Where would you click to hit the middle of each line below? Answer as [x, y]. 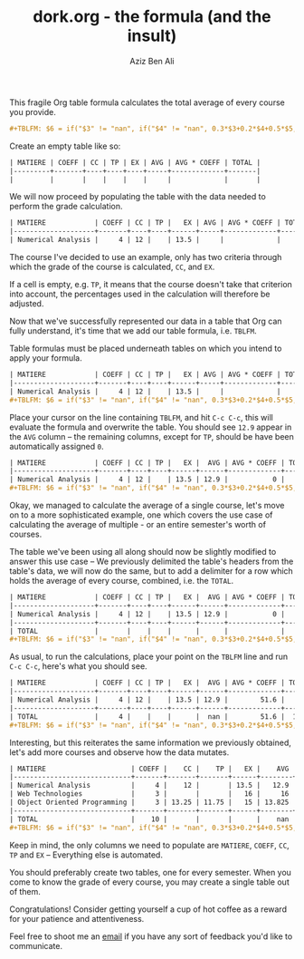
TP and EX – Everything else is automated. [86, 855]
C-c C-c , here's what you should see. [78, 666]
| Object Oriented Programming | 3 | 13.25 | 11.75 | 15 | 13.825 [149, 803]
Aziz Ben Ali [152, 61]
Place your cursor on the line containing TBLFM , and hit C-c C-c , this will [141, 417]
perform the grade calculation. [66, 207]
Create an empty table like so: [65, 146]
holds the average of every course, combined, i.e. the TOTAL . [122, 581]
